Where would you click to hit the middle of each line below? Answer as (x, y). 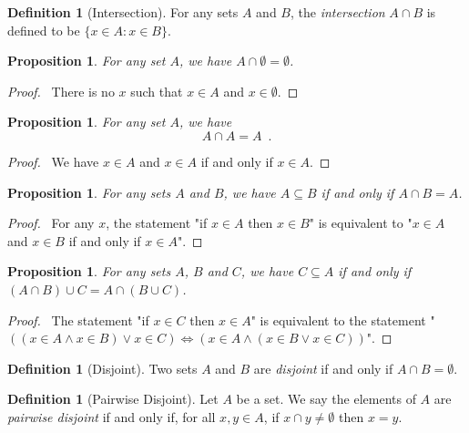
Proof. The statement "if (78, 320)
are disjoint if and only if (323, 368)
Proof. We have (53, 161)
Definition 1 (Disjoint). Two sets (102, 368)
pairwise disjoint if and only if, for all (112, 416)
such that (157, 91)
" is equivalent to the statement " (343, 320)
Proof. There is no (61, 91)
